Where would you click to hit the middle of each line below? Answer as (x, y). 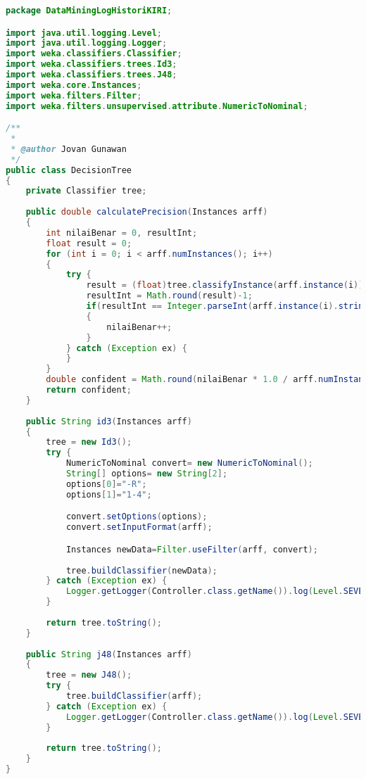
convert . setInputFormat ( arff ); (139, 527)
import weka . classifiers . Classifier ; (94, 54)
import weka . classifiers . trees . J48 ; (91, 75)
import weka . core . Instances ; (74, 85)
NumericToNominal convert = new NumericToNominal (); (189, 463)
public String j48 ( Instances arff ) (109, 654)
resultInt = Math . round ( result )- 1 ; (169, 296)
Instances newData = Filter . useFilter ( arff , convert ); (192, 549)
